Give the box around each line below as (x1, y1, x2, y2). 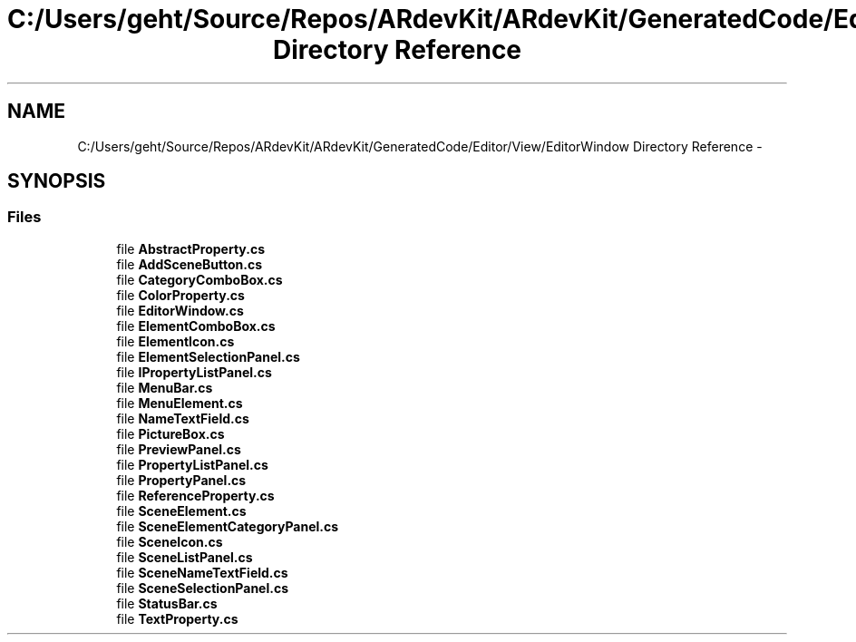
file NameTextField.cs (116, 410, 249, 426)
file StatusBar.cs (116, 595, 218, 611)
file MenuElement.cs (116, 394, 243, 411)
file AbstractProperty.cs (116, 240, 265, 257)
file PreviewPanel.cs (116, 441, 241, 457)
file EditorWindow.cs (116, 302, 244, 318)
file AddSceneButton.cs (116, 256, 263, 272)
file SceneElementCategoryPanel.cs (116, 518, 339, 534)
